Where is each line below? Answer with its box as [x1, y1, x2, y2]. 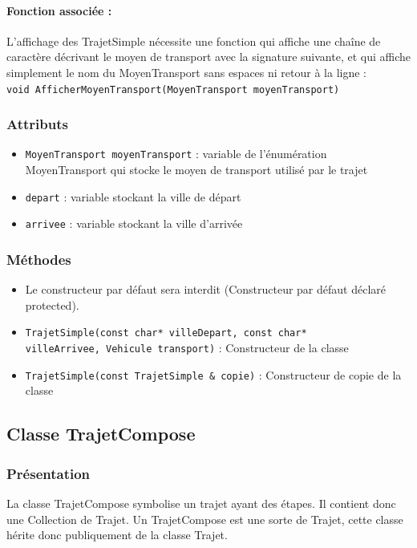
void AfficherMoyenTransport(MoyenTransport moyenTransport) [6, 83, 340, 95]
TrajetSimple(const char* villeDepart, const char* [25, 327, 307, 339]
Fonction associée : [6, 2, 112, 18]
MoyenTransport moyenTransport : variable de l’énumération [25, 145, 327, 162]
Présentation [6, 463, 91, 483]
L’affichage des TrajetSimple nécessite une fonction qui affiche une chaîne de [6, 32, 381, 49]
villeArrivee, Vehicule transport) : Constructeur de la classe [25, 339, 349, 356]
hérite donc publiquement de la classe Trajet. [6, 526, 228, 543]
